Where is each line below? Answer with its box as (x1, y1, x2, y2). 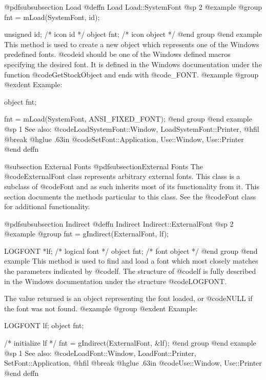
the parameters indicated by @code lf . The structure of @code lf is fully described (4, 266, 256, 276)
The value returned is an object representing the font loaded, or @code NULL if (4, 293, 253, 304)
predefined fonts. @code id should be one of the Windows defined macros (4, 49, 231, 59)
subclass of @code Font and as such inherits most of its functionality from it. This (4, 181, 259, 191)
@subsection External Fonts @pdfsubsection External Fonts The (4, 161, 203, 171)
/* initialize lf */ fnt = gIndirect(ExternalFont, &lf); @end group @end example (4, 337, 256, 348)
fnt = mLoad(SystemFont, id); (4, 11, 100, 22)
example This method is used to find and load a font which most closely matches (4, 255, 258, 266)
